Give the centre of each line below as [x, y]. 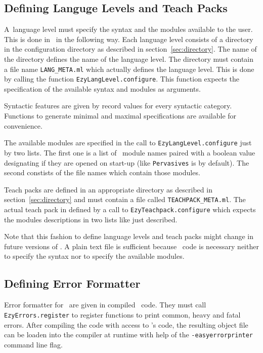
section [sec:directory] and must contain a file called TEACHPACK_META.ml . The [125, 199]
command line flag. [33, 344]
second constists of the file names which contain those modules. [102, 172]
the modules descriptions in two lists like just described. [91, 219]
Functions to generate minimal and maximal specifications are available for [120, 116]
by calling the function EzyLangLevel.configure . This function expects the [122, 79]
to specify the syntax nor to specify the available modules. [94, 256]
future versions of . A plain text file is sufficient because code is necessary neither [131, 246]
